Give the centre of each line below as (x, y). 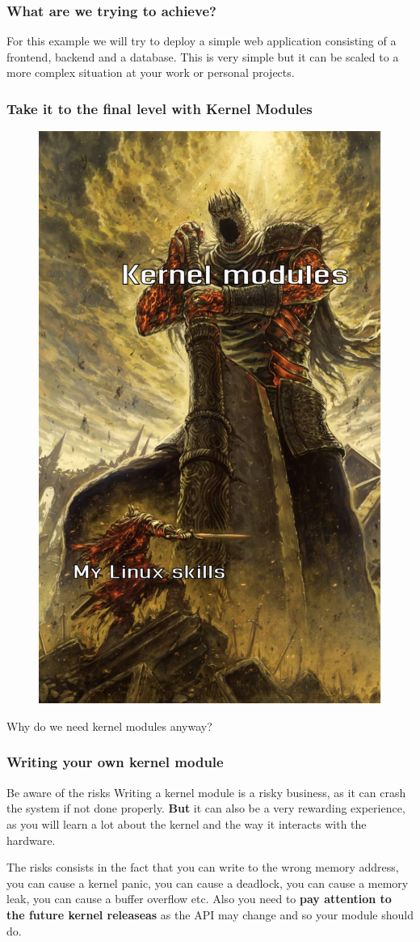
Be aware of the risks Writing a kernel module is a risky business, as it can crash (206, 792)
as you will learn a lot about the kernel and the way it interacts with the (187, 823)
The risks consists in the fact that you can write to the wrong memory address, (203, 867)
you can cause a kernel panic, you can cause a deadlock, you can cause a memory (208, 883)
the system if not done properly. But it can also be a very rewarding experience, (206, 808)
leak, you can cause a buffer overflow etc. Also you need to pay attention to (199, 899)
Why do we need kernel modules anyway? (109, 726)
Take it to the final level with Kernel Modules (160, 108)
